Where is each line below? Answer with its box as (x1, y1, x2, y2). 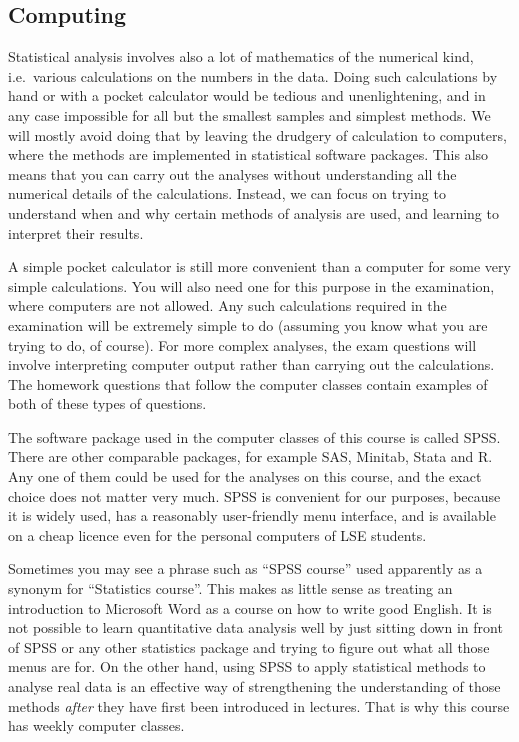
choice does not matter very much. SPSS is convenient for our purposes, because (8, 485, 501, 506)
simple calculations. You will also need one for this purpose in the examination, (8, 275, 495, 296)
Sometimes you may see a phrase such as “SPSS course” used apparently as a (8, 558, 483, 579)
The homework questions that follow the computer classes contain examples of (8, 373, 488, 394)
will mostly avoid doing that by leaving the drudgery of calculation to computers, (8, 124, 507, 145)
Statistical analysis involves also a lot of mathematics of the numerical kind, (8, 46, 474, 67)
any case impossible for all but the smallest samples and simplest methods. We (8, 104, 491, 125)
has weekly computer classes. (8, 715, 185, 736)
